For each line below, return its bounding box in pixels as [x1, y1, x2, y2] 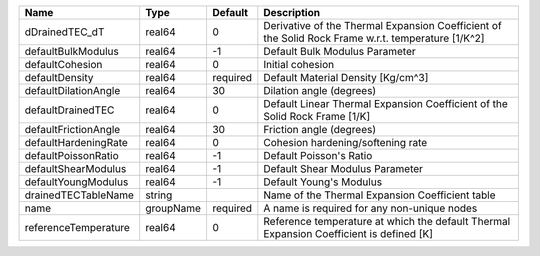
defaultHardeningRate [24, 136, 129, 149]
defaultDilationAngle [24, 84, 121, 97]
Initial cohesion [263, 58, 335, 71]
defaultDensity [24, 71, 94, 84]
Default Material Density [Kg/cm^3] [263, 71, 429, 84]
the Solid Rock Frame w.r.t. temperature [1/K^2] [263, 31, 485, 45]
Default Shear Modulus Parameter [263, 162, 424, 175]
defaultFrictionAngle [24, 123, 121, 136]
